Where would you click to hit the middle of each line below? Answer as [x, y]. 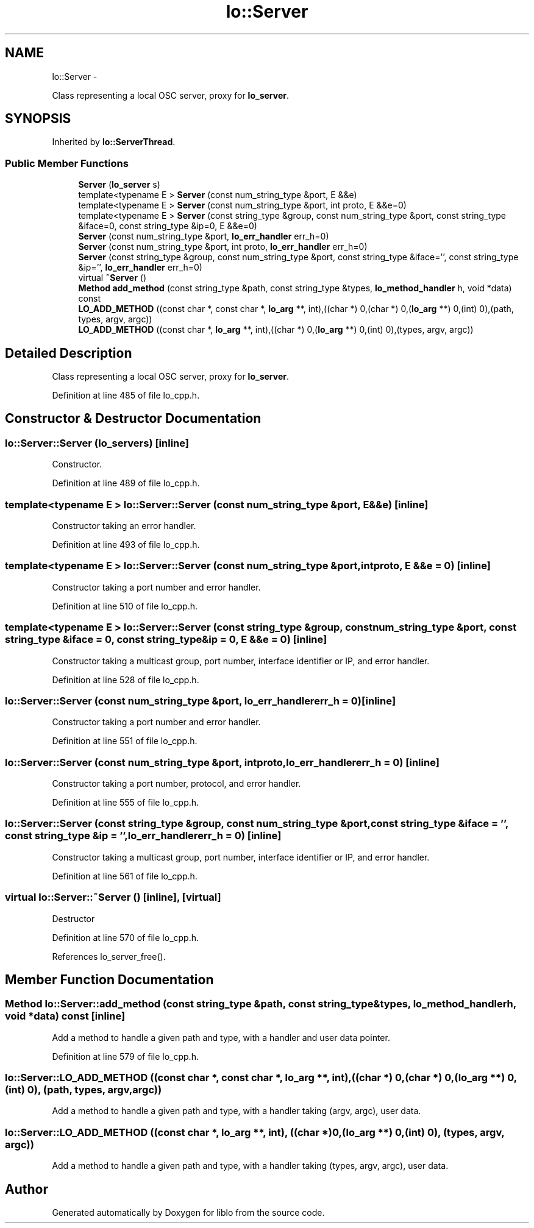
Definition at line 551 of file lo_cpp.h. [125, 741]
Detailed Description [69, 353]
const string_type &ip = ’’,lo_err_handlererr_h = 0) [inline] [143, 836]
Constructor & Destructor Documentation [133, 419]
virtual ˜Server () [112, 278]
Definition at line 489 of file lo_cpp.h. [126, 483]
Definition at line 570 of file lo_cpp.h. [126, 937]
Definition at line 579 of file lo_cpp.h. [125, 1056]
